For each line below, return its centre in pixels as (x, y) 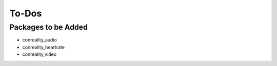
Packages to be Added (49, 27)
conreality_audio (40, 40)
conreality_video (39, 54)
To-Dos (26, 13)
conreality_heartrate (44, 47)
